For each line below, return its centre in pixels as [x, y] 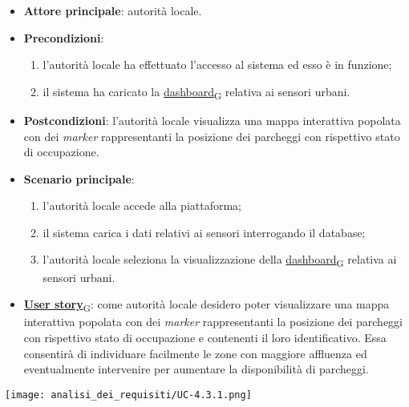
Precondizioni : [64, 37]
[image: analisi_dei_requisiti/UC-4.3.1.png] [128, 395]
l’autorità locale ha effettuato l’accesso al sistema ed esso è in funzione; [217, 64]
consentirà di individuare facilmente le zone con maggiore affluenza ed [195, 353]
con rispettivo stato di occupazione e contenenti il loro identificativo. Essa [205, 337]
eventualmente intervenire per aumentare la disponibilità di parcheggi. [196, 369]
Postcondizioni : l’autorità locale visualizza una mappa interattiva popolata [212, 120]
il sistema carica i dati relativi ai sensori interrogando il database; [204, 232]
